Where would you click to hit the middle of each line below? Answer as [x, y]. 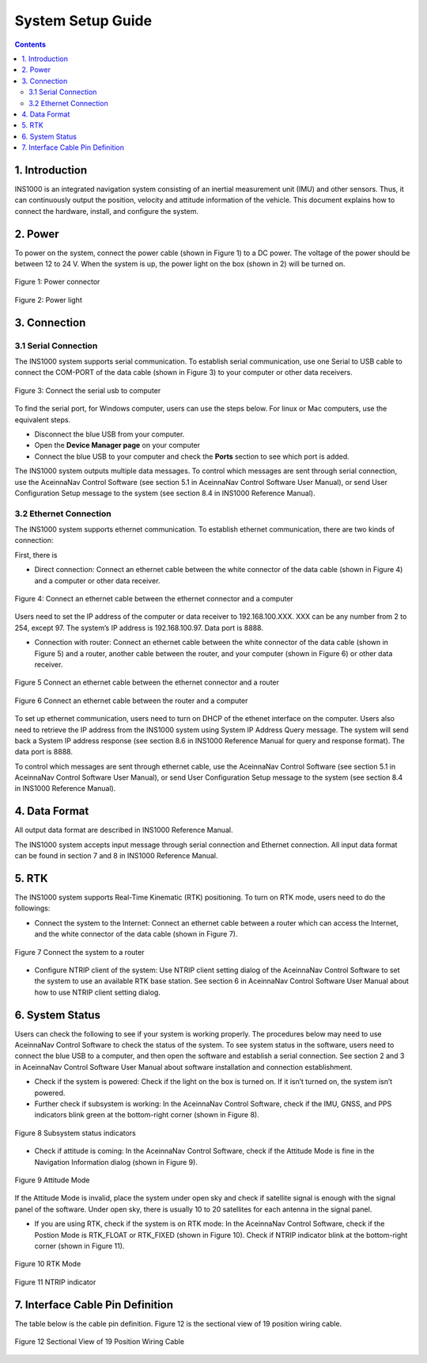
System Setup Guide [83, 21]
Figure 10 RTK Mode [48, 1264]
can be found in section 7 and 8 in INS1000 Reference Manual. [116, 856]
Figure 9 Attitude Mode [52, 1180]
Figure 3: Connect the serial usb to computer [88, 390]
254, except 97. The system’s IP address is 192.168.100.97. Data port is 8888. [139, 628]
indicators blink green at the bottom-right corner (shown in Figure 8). [147, 1115]
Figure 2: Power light [48, 300]
